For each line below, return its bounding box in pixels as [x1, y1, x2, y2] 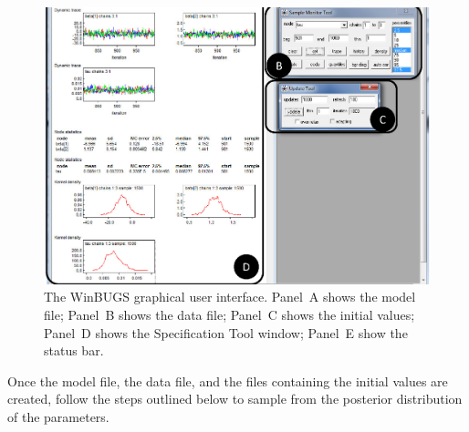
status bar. [44, 341, 104, 360]
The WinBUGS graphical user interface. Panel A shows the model [44, 287, 416, 306]
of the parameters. [7, 406, 109, 426]
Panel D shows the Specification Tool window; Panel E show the [44, 323, 408, 342]
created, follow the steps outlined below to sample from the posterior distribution [7, 389, 463, 408]
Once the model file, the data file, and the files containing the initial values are [7, 371, 448, 390]
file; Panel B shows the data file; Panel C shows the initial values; [44, 304, 415, 324]
